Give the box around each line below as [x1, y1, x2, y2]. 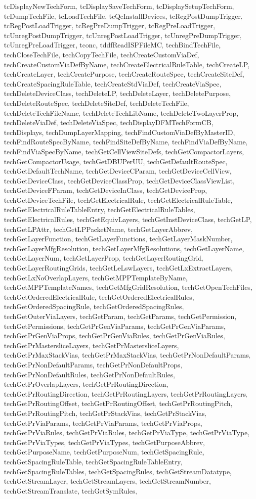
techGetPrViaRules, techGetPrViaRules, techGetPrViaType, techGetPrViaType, [4, 427, 250, 438]
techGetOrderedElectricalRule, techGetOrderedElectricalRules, [4, 291, 194, 302]
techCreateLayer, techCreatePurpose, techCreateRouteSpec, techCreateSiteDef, [4, 69, 244, 79]
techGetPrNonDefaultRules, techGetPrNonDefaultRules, [4, 369, 175, 379]
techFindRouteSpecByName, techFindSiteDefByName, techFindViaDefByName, [4, 136, 248, 147]
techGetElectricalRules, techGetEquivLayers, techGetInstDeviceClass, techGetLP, [4, 214, 252, 225]
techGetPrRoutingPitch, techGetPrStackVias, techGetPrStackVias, [4, 408, 207, 418]
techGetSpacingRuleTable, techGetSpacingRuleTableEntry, [4, 456, 182, 466]
